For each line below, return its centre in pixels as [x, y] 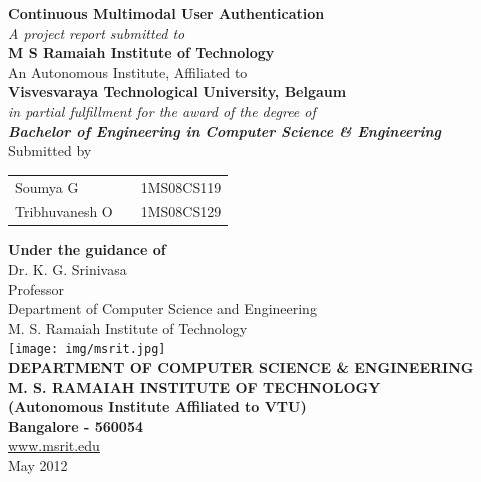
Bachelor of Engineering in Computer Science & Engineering [225, 130]
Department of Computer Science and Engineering [162, 308]
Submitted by [50, 150]
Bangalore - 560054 [76, 425]
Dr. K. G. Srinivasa [67, 269]
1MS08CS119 [181, 186]
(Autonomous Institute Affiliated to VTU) [157, 406]
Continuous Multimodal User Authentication [166, 13]
